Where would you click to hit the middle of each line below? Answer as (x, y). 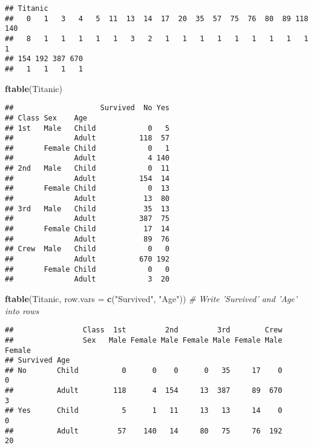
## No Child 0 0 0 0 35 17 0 (144, 370)
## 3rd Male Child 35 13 (87, 209)
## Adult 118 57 (87, 138)
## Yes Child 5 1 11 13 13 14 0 (144, 411)
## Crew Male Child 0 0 (87, 249)
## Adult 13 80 (87, 199)
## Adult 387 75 (87, 219)
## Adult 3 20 (87, 279)
